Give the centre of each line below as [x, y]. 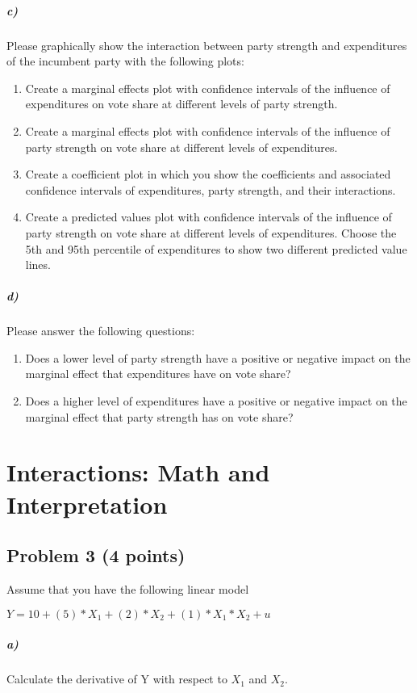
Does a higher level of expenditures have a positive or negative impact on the [216, 401]
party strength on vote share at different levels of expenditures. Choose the [211, 232]
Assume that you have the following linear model [128, 588]
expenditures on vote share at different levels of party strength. [181, 104]
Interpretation [87, 504]
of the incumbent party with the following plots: [125, 61]
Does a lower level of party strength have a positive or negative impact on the [218, 357]
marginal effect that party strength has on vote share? [159, 416]
